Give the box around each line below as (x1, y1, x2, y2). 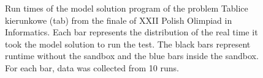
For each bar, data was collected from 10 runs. (5, 61, 179, 74)
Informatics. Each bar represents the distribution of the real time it (5, 26, 258, 38)
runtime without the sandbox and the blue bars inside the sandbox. (5, 49, 259, 62)
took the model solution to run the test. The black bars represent (5, 37, 251, 50)
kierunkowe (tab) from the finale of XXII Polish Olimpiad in (5, 13, 232, 26)
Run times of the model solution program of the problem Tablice (5, 2, 248, 14)
